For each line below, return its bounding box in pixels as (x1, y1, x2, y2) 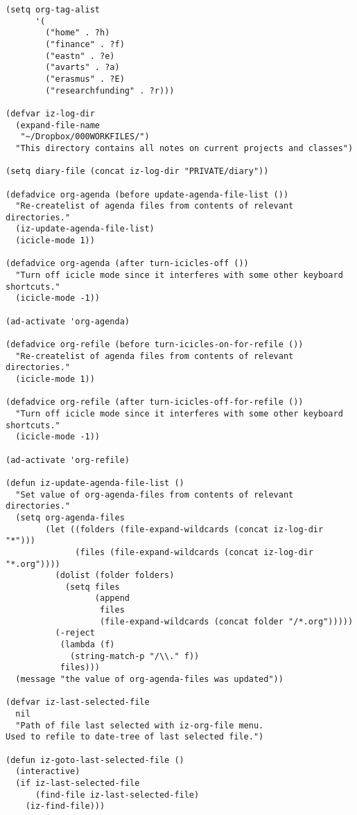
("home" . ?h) (45, 28, 110, 38)
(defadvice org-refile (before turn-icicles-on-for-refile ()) (6, 340, 304, 350)
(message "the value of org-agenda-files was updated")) (15, 674, 284, 685)
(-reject (55, 628, 95, 638)
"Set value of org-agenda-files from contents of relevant (15, 489, 294, 500)
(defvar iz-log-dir (6, 108, 95, 119)
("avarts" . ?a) (45, 62, 120, 73)
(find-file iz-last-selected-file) (35, 789, 200, 800)
